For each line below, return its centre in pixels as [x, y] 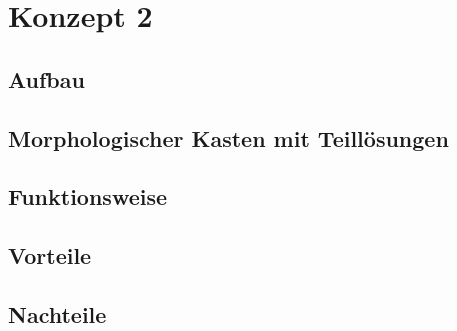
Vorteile [50, 255]
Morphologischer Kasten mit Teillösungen [228, 137]
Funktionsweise [88, 196]
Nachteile [57, 313]
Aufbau [46, 78]
